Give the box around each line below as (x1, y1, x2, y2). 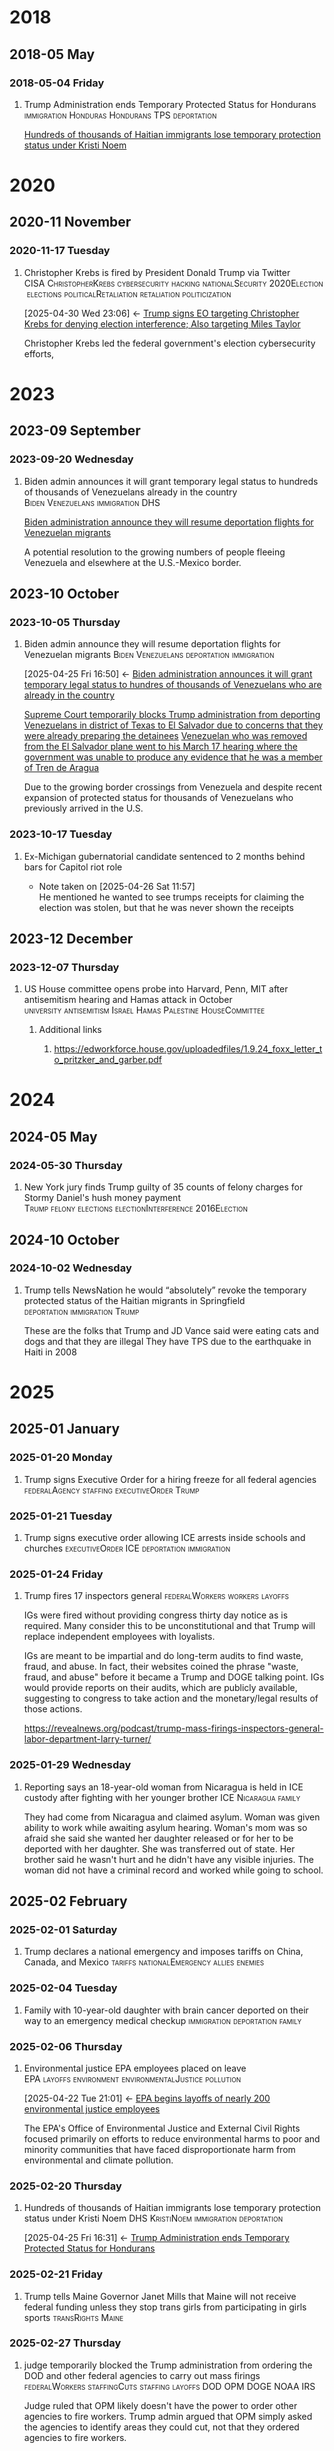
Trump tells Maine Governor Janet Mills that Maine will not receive (23, 2290, 297, 2302)
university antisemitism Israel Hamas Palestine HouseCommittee (23, 1004, 266, 1016)
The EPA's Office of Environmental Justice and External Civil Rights (23, 2122, 301, 2134)
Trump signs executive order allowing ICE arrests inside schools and (23, 1532, 306, 1544)
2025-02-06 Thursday (9, 2039, 123, 2053)
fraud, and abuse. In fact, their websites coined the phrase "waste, (23, 1661, 299, 1673)
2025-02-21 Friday (9, 2267, 104, 2281)
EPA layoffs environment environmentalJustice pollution (23, 2072, 242, 2085)
